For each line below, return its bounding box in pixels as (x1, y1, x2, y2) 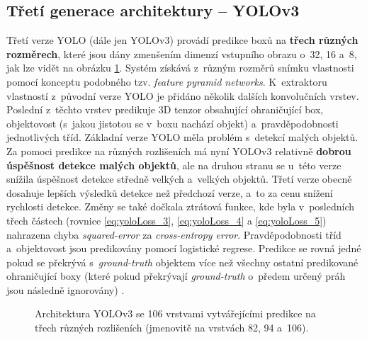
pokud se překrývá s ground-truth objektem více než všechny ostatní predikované (6, 254, 358, 269)
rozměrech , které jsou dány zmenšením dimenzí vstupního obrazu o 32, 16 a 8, (6, 46, 357, 61)
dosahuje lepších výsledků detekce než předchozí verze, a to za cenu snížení (6, 185, 333, 200)
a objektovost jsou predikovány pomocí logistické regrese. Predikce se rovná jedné (6, 241, 361, 256)
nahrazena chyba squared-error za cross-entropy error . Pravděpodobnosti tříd (6, 227, 341, 242)
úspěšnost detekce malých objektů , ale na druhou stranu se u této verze (6, 157, 341, 172)
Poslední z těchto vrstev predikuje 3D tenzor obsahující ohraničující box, (6, 102, 324, 117)
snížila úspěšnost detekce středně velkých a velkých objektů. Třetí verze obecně (6, 171, 352, 186)
